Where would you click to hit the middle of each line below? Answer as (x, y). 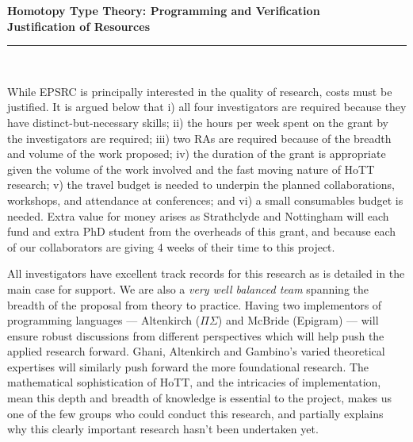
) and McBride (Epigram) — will (298, 320)
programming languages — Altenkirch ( (104, 320)
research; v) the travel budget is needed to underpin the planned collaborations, (201, 184)
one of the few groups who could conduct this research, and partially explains (195, 413)
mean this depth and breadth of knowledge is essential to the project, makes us (200, 398)
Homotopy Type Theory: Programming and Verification (164, 10)
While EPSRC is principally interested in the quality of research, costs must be (200, 91)
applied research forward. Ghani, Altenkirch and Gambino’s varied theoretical (196, 351)
